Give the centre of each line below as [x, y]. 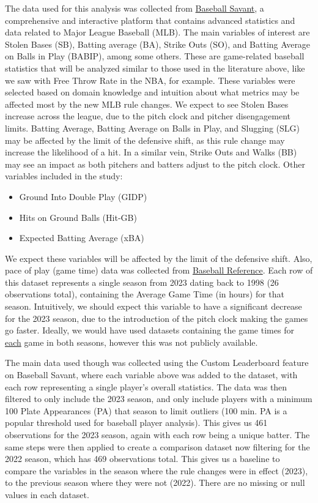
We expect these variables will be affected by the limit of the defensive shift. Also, [159, 258]
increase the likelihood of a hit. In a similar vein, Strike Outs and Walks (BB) [151, 152]
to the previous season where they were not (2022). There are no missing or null [155, 483]
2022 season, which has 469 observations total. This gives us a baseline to [142, 459]
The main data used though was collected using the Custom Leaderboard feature [157, 363]
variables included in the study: [64, 176]
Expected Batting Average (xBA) [82, 238]
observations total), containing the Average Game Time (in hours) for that [145, 294]
